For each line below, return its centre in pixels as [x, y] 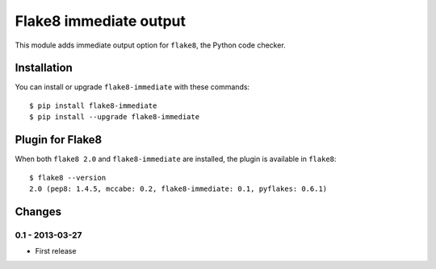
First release [56, 251]
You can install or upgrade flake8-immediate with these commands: [132, 87]
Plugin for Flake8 [59, 140]
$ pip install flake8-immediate [93, 106]
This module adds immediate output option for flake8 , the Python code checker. [150, 45]
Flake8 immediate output [100, 21]
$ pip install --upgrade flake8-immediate [115, 117]
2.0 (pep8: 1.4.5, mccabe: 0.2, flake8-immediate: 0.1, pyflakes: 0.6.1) [178, 188]
